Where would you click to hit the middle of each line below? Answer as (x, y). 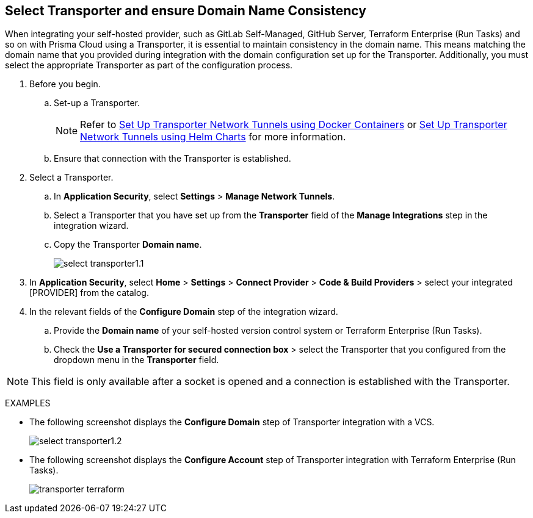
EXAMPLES (28, 403)
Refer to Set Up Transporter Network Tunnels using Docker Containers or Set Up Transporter (294, 125)
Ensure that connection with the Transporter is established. (172, 159)
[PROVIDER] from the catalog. (89, 293)
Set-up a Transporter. (97, 103)
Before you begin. (65, 84)
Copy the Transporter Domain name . (128, 245)
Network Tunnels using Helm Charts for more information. (213, 137)
